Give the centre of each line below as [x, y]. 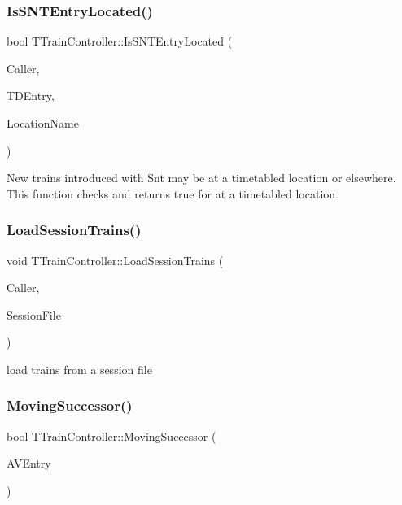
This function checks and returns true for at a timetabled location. [173, 193]
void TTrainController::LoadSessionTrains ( [115, 260]
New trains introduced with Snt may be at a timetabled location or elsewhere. [201, 178]
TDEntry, [31, 96]
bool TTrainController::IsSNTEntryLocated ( [120, 41]
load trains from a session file [79, 369]
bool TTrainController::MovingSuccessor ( [111, 435]
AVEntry [29, 463]
